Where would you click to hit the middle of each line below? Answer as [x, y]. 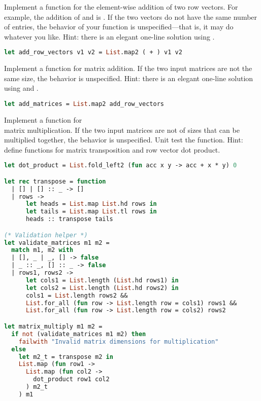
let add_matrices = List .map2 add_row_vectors [84, 104]
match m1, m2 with [42, 250]
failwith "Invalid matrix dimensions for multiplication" [119, 341]
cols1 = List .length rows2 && [77, 295]
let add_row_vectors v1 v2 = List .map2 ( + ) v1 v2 [93, 52]
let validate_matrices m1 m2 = [57, 243]
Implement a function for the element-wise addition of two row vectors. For [121, 7]
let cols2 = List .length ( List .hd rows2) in [102, 288]
